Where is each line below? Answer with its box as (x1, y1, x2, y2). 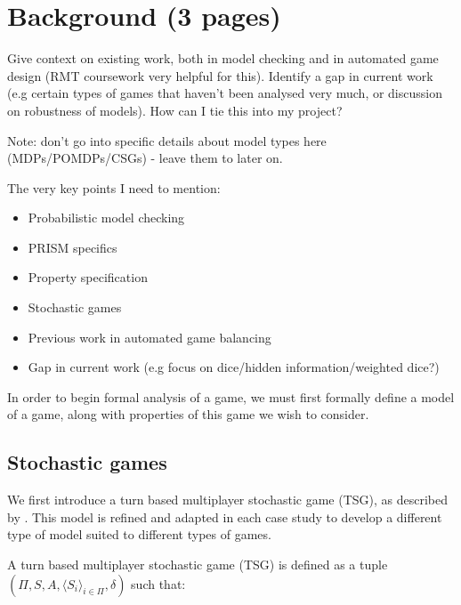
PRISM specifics (28, 238, 117, 256)
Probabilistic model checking (28, 208, 185, 227)
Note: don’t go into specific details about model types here (7, 131, 327, 149)
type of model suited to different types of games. (7, 525, 271, 544)
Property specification (28, 268, 148, 286)
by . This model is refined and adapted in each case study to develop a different (7, 507, 442, 526)
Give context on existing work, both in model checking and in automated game (7, 49, 439, 68)
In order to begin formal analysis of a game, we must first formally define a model (7, 387, 455, 406)
